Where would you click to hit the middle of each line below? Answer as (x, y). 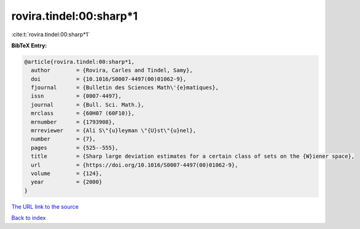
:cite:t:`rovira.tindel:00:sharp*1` (51, 34)
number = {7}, (64, 139)
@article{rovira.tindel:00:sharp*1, (80, 62)
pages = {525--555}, (75, 148)
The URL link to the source (45, 206)
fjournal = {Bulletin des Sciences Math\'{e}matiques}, (125, 88)
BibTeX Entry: (29, 45)
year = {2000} (67, 182)
